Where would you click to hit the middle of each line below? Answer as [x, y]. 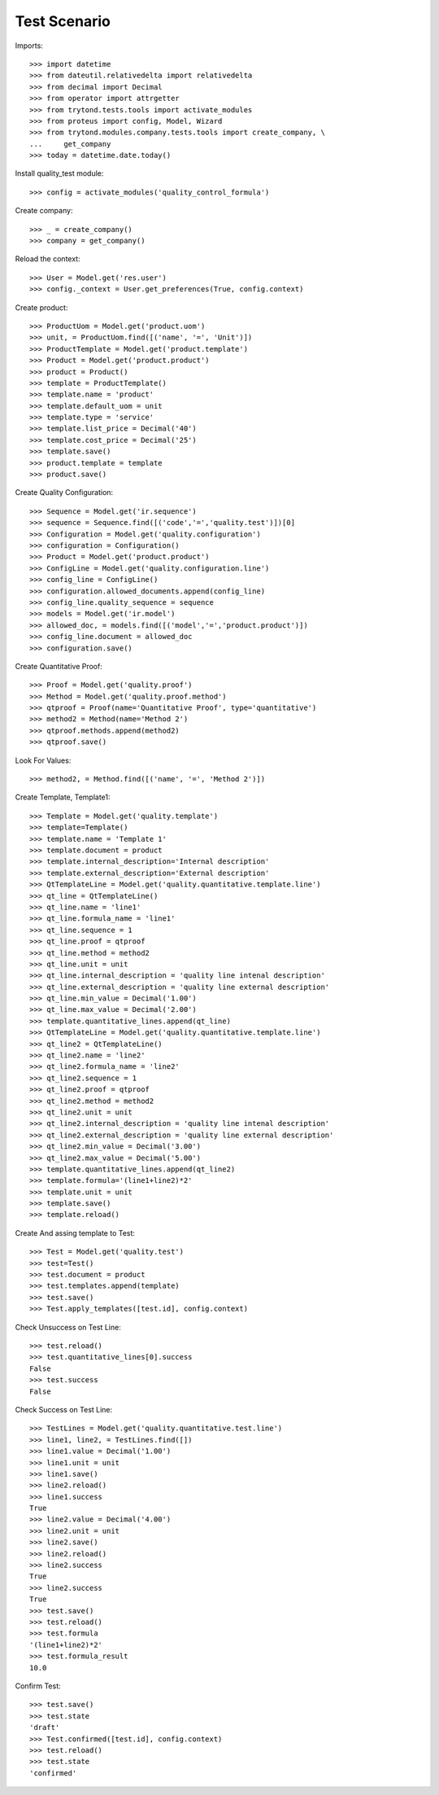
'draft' [45, 1727]
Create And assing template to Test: [75, 1232]
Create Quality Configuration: [64, 493]
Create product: [41, 307]
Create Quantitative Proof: [59, 666]
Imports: [29, 46]
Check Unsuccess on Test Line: [68, 1327]
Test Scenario [63, 21]
